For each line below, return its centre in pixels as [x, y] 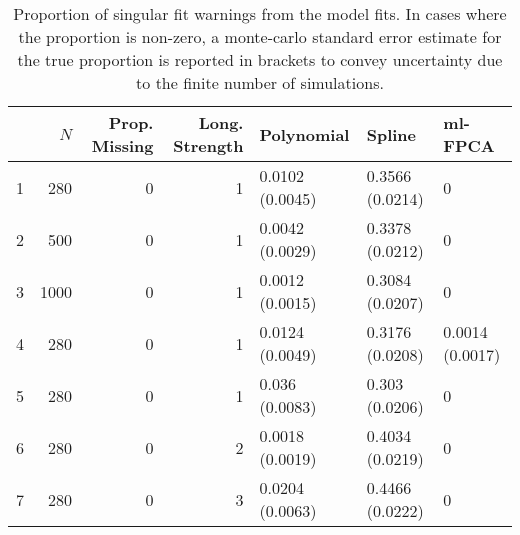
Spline [391, 134]
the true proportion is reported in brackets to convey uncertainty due [260, 59]
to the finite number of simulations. [260, 82]
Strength [208, 145]
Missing [122, 145]
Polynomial [304, 134]
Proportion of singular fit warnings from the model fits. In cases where [260, 13]
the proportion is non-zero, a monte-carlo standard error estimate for [260, 36]
